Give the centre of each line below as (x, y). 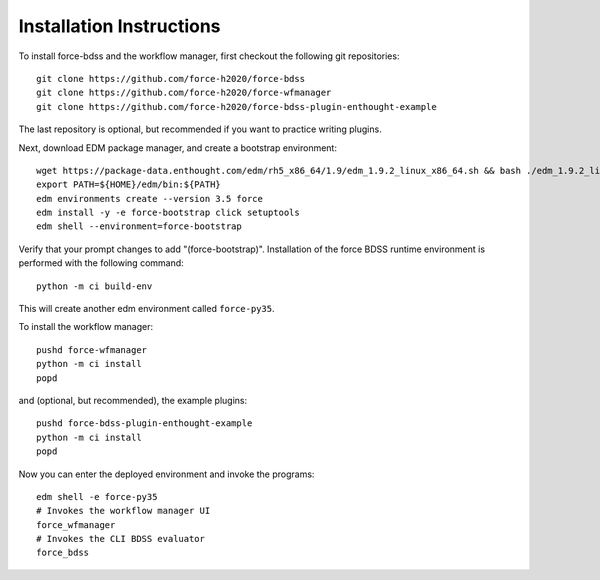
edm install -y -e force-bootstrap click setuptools (168, 213)
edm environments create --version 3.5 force (150, 198)
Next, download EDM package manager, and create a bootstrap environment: (177, 147)
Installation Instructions (119, 26)
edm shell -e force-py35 (97, 496)
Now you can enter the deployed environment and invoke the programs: (166, 474)
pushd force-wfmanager (92, 349)
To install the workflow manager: (86, 327)
